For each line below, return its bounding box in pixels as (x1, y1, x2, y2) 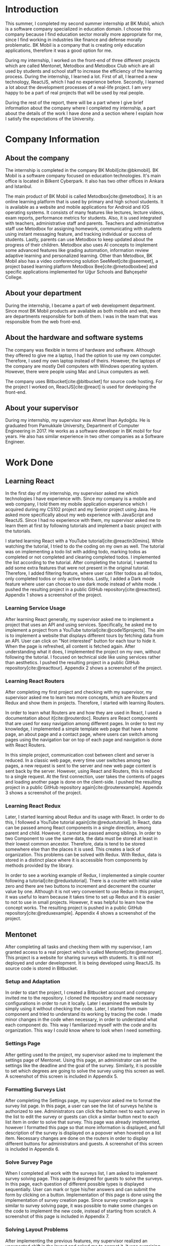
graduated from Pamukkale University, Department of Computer (5, 423, 140, 429)
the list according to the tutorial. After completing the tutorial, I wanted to (5, 559, 157, 566)
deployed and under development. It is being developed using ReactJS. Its (5, 960, 161, 966)
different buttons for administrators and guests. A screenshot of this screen (5, 1140, 163, 1146)
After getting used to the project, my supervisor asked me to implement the (5, 1051, 162, 1057)
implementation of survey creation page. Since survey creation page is (5, 1197, 153, 1203)
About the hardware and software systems (5, 333, 144, 342)
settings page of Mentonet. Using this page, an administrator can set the (5, 1057, 157, 1063)
